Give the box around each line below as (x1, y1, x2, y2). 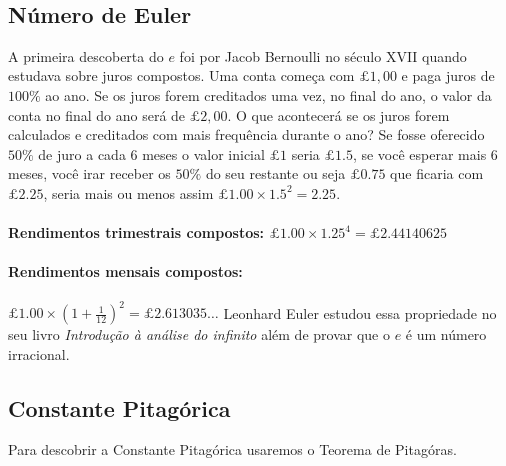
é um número (405, 324, 487, 345)
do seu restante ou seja (205, 163, 346, 184)
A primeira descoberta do (8, 45, 164, 66)
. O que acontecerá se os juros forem (227, 104, 450, 125)
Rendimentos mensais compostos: (8, 261, 243, 282)
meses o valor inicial (142, 143, 265, 164)
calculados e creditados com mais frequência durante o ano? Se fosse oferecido (8, 124, 485, 145)
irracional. (8, 343, 70, 364)
